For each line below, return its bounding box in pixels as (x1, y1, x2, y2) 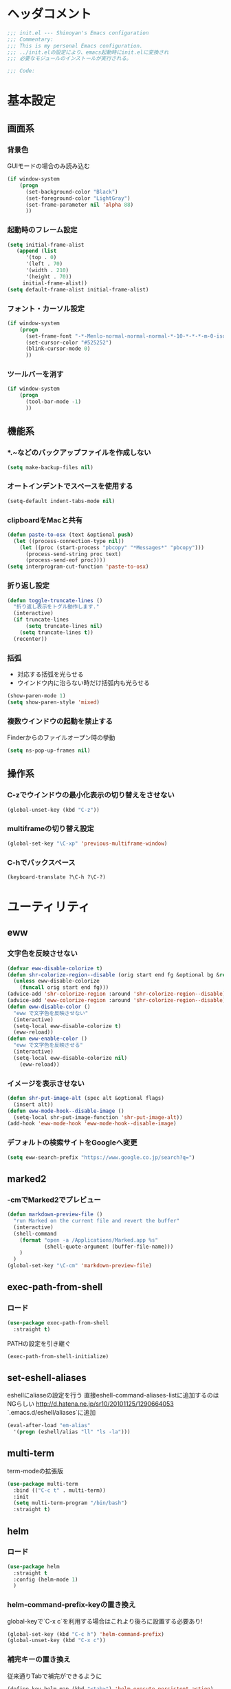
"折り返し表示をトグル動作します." (13, 604, 100, 611)
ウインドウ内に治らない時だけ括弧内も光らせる (16, 678, 150, 686)
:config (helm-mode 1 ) (13, 1576, 78, 1583)
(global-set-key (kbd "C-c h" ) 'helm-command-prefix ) (7, 1630, 165, 1637)
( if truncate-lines (13, 616, 69, 624)
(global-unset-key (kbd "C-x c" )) (7, 1637, 107, 1644)
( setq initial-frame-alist (7, 241, 85, 248)
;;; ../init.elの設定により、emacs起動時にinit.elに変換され (7, 49, 169, 56)
